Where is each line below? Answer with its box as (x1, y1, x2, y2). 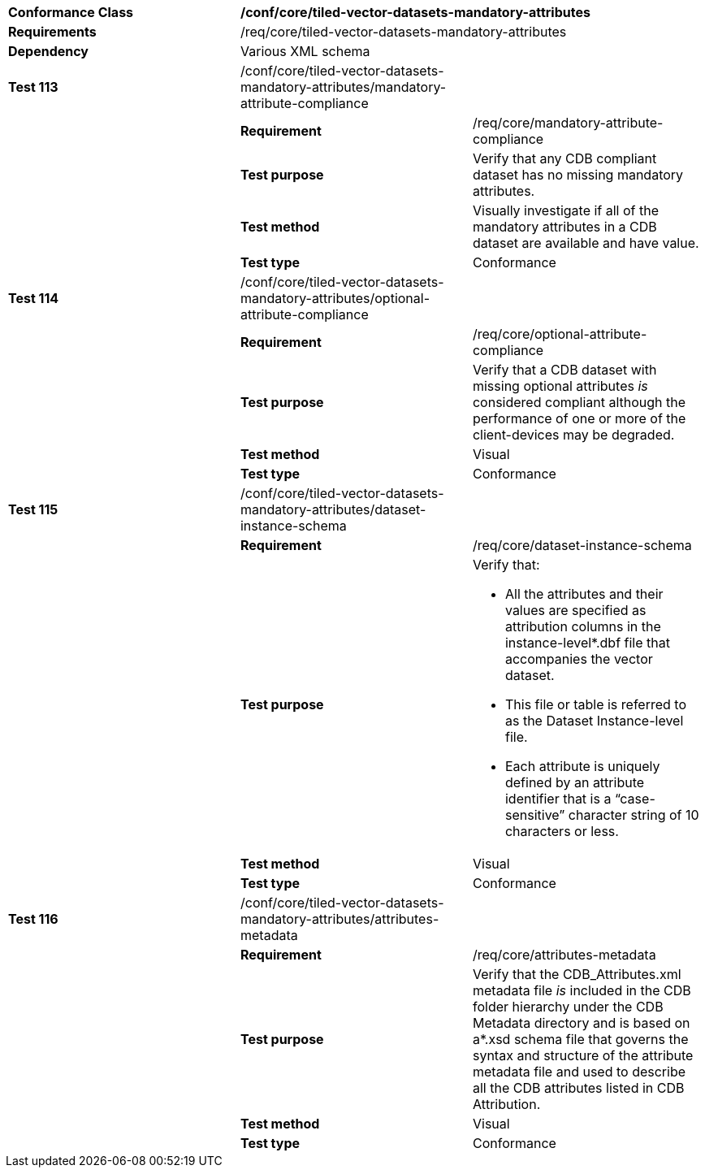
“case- (614, 791, 655, 807)
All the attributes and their (504, 586, 664, 602)
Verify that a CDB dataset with (472, 362, 657, 378)
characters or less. (504, 823, 619, 839)
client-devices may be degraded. (472, 427, 675, 443)
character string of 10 (568, 807, 699, 823)
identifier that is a (504, 791, 612, 807)
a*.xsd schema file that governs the (472, 1031, 689, 1047)
